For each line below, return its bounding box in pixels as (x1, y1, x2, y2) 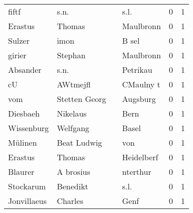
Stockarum (8, 180, 46, 192)
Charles (57, 195, 83, 206)
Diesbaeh (8, 108, 40, 119)
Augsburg (122, 93, 156, 104)
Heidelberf (122, 151, 158, 163)
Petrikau (122, 64, 152, 75)
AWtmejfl (57, 78, 91, 90)
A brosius (57, 166, 90, 177)
